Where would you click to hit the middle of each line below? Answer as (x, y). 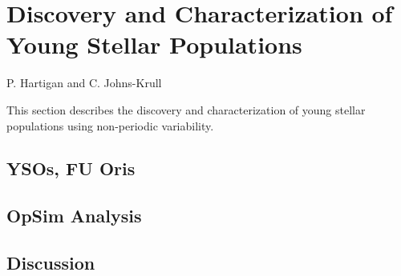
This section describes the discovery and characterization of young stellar (186, 109)
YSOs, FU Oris (71, 168)
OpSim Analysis (74, 216)
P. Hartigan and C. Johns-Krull (84, 83)
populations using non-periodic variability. (110, 125)
